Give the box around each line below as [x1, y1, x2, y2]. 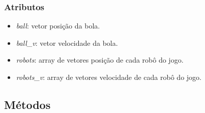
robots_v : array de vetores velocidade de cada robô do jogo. [16, 72, 201, 82]
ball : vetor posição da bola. [16, 20, 100, 31]
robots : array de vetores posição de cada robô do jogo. [16, 54, 184, 65]
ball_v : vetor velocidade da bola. [16, 37, 118, 48]
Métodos [4, 96, 51, 112]
